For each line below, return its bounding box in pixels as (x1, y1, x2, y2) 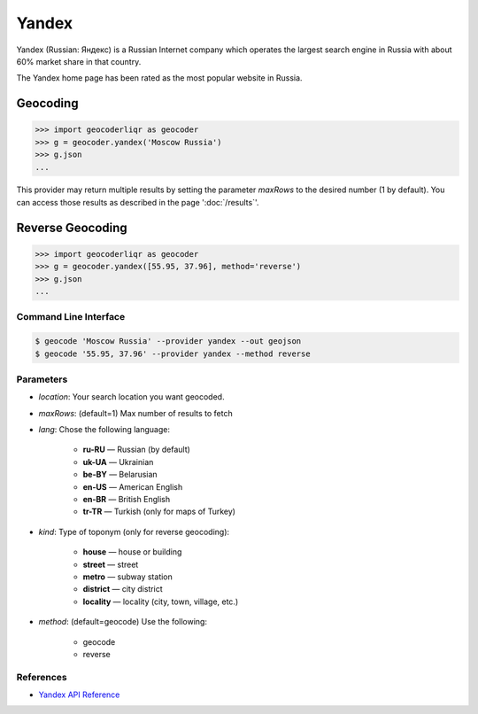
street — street (82, 559, 139, 570)
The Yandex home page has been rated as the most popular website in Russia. (16, 73, 303, 83)
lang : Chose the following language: (38, 424, 170, 435)
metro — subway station (82, 571, 173, 582)
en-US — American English (82, 481, 183, 492)
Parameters (16, 373, 68, 385)
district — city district (82, 584, 163, 594)
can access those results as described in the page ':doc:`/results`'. (16, 197, 259, 207)
